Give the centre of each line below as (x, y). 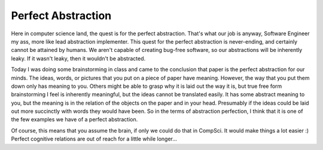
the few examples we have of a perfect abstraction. (74, 120)
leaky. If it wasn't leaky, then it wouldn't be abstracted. (78, 58)
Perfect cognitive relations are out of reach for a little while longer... (94, 139)
